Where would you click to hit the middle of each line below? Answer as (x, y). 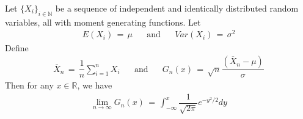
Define (17, 47)
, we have (95, 85)
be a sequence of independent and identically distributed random (177, 8)
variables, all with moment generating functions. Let (103, 22)
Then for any (29, 85)
